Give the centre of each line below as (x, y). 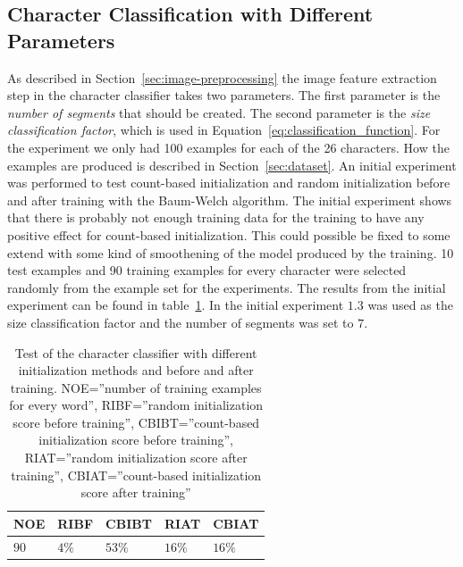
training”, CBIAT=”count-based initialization (136, 475)
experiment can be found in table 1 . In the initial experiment (176, 305)
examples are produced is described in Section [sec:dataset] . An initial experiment (232, 165)
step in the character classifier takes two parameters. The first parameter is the (224, 95)
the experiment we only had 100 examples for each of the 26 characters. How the (228, 147)
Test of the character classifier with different (136, 352)
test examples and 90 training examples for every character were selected (207, 270)
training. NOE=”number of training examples (136, 387)
